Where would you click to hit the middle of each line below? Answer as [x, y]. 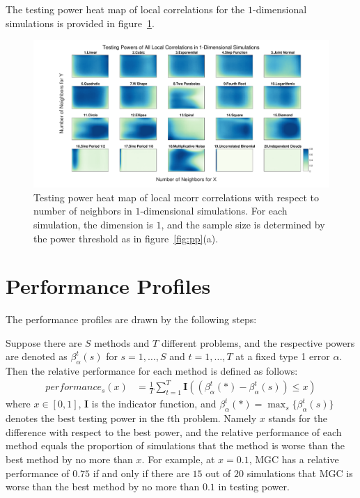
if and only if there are [141, 473]
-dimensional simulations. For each [214, 211]
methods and [122, 342]
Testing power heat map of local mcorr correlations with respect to [176, 197]
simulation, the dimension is [93, 224]
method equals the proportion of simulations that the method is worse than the [175, 445]
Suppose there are [44, 342]
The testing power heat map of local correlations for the [125, 9]
